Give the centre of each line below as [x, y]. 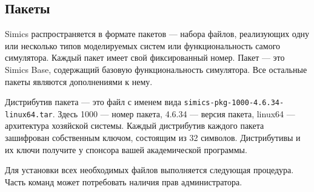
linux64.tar [29, 115]
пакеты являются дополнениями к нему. [79, 81]
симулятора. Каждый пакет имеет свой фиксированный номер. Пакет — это [145, 57]
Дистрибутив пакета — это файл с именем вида [93, 102]
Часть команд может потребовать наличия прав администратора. [124, 181]
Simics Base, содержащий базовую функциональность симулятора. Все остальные [156, 69]
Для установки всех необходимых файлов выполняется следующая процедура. [149, 170]
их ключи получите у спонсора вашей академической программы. [126, 149]
